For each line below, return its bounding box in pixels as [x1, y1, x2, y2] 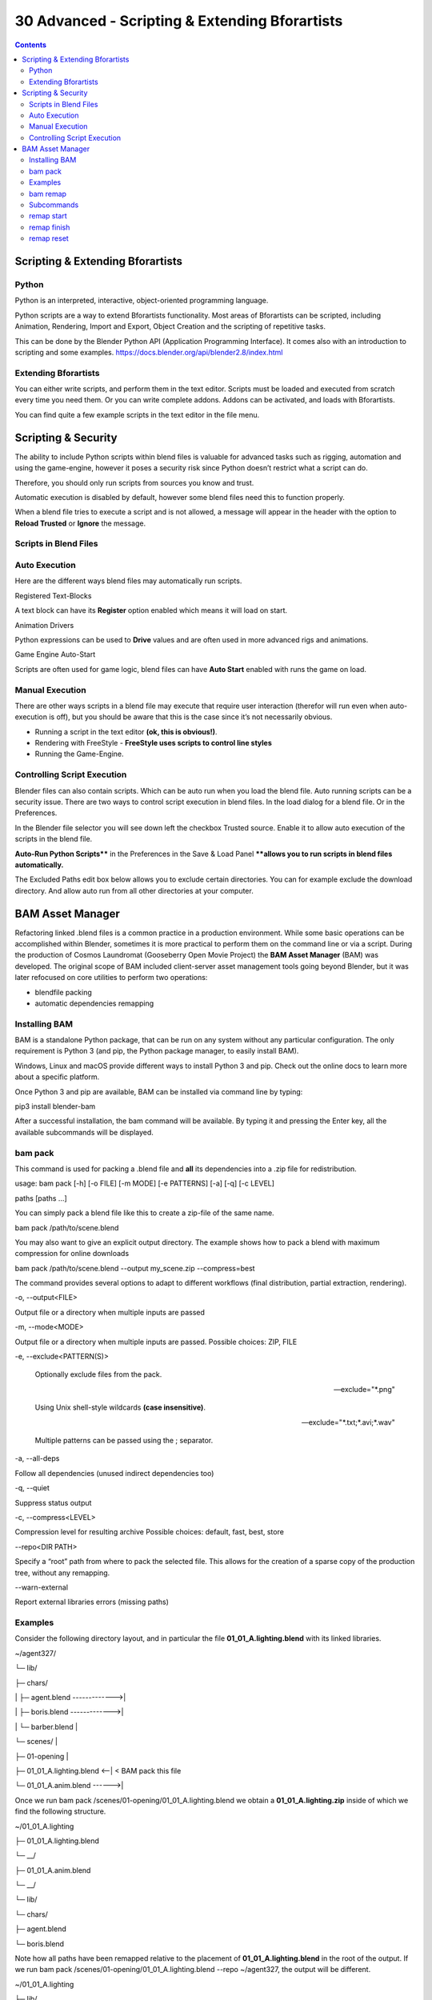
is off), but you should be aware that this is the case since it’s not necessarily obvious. [49, 712, 333, 722]
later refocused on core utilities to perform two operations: [14, 973, 208, 982]
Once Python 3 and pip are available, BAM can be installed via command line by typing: [14, 1086, 303, 1096]
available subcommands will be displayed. [14, 1127, 154, 1137]
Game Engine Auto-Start [14, 650, 96, 659]
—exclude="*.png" [333, 1384, 395, 1394]
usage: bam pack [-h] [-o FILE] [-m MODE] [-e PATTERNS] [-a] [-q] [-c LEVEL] [14, 1178, 275, 1188]
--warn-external [14, 1582, 68, 1592]
